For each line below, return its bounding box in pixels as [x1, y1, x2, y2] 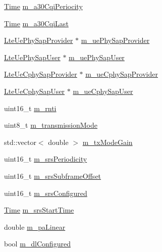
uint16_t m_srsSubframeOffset [4, 170, 101, 181]
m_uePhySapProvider [81, 35, 150, 45]
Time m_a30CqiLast [4, 18, 69, 28]
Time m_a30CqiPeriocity [4, 1, 83, 11]
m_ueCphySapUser [73, 85, 133, 96]
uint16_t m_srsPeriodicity [4, 154, 87, 164]
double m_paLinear [4, 221, 66, 232]
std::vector [4, 136, 36, 147]
